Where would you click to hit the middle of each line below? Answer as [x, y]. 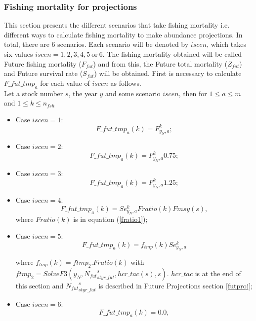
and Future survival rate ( [43, 73]
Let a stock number [34, 93]
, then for [193, 93]
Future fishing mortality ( [43, 63]
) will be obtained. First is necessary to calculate [168, 73]
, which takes [226, 44]
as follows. [126, 83]
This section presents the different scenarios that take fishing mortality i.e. [117, 25]
